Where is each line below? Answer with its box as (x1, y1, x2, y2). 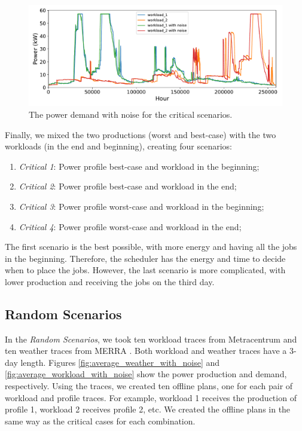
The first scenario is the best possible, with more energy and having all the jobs (5, 240, 297, 253)
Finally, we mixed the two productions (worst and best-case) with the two (5, 128, 276, 140)
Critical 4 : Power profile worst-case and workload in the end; (19, 220, 242, 233)
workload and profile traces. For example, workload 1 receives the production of (5, 391, 297, 404)
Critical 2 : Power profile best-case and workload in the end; (19, 180, 237, 192)
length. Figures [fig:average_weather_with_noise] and (20, 356, 220, 368)
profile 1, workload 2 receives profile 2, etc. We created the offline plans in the (5, 403, 291, 415)
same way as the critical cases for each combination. (5, 414, 196, 427)
